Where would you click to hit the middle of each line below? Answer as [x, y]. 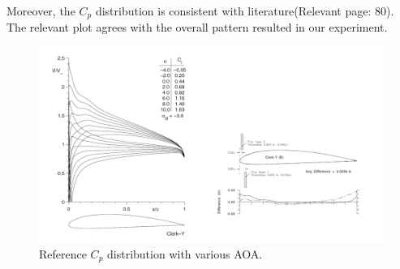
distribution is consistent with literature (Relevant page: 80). [245, 11]
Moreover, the [41, 11]
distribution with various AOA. [185, 253]
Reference [63, 253]
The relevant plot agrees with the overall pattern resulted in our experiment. [197, 27]
